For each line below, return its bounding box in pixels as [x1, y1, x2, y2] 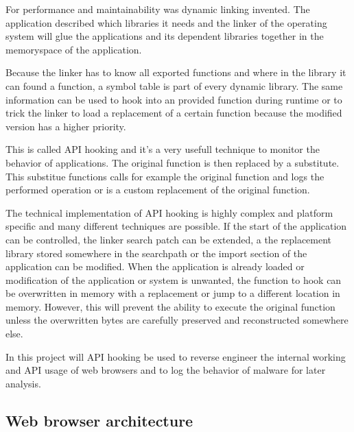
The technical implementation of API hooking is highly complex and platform [5, 205, 333, 219]
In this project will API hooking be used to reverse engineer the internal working [5, 349, 346, 363]
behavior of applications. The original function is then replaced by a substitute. [5, 155, 340, 169]
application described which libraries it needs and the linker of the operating [5, 15, 327, 29]
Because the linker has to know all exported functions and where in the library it [5, 65, 346, 80]
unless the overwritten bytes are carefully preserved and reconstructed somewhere [5, 313, 349, 327]
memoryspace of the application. [5, 42, 142, 56]
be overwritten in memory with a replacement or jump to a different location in [5, 286, 340, 300]
